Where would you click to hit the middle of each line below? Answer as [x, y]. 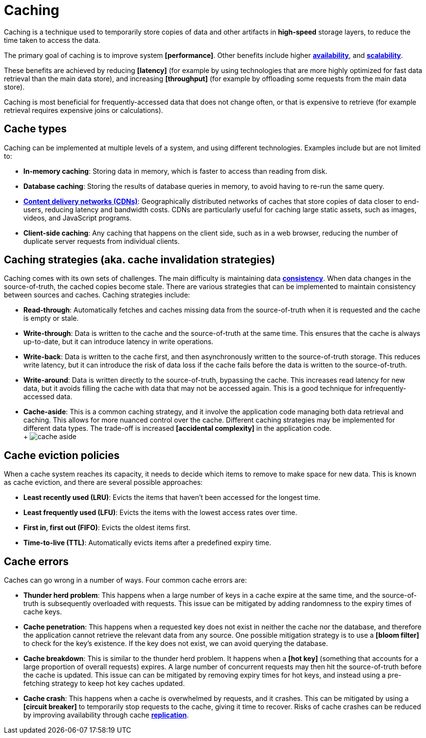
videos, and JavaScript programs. [77, 218]
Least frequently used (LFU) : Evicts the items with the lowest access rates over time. [160, 513]
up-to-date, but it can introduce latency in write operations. [119, 342]
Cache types [35, 129]
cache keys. [43, 612]
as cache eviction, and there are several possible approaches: [103, 482]
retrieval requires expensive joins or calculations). [83, 110]
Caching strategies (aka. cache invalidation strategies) [139, 260]
